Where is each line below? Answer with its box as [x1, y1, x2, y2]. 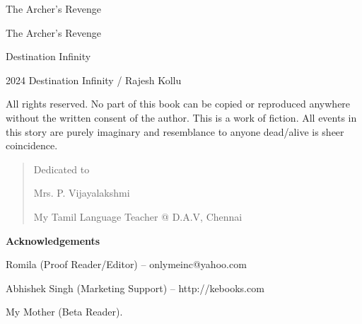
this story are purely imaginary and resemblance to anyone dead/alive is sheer [6, 124, 344, 139]
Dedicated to [33, 161, 90, 176]
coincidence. [6, 138, 58, 153]
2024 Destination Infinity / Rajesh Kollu [6, 72, 182, 87]
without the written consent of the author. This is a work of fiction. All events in [6, 110, 357, 125]
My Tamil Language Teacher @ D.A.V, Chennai [33, 209, 243, 224]
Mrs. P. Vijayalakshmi [33, 185, 130, 200]
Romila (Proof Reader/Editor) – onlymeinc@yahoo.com [6, 257, 247, 272]
